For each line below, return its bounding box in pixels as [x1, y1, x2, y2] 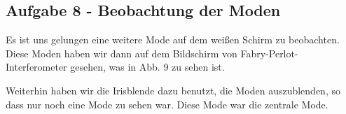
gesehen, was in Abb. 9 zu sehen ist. [70, 59, 225, 74]
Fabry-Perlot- [240, 45, 298, 60]
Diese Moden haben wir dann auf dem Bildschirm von [6, 45, 237, 60]
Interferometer [6, 59, 67, 74]
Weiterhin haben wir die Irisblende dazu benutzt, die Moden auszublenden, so [6, 83, 340, 97]
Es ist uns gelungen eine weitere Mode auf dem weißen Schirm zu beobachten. [6, 32, 340, 47]
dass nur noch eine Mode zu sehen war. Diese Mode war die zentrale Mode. [6, 97, 328, 111]
